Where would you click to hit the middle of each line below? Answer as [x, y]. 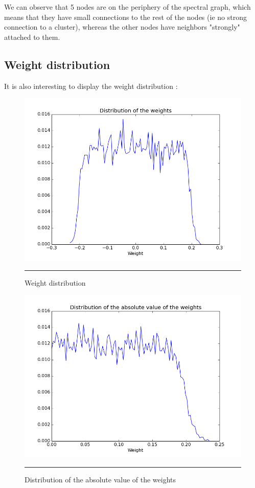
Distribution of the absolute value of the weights [100, 479]
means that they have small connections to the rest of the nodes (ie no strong [125, 17]
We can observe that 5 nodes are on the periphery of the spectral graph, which [127, 7]
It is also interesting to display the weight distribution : [91, 86]
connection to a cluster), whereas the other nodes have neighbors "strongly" [122, 27]
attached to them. [32, 37]
